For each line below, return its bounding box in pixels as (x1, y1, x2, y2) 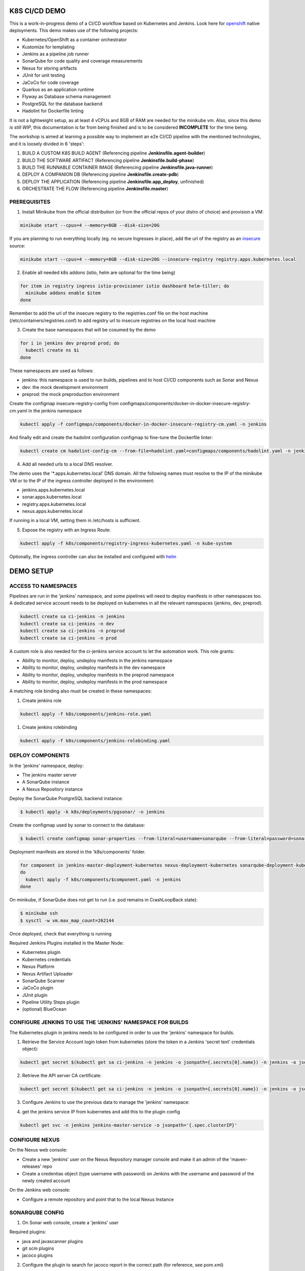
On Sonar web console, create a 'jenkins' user (22, 1219, 119, 1225)
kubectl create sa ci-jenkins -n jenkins (20, 614, 125, 620)
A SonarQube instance (22, 779, 70, 785)
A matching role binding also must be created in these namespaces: (9, 688, 152, 694)
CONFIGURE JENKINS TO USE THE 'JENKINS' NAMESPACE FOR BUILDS (9, 1019, 189, 1026)
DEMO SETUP (9, 567, 54, 576)
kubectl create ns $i (25, 347, 80, 353)
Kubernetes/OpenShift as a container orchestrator (22, 37, 127, 43)
